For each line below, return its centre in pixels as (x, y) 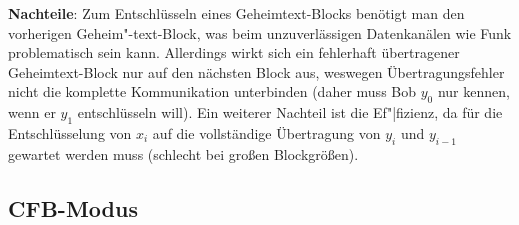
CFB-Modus (73, 207)
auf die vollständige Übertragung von (266, 132)
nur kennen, (473, 91)
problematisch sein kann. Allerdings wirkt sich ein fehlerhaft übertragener (234, 52)
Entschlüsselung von (70, 132)
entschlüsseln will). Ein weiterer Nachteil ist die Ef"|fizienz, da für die (290, 112)
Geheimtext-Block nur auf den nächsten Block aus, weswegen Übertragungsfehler (256, 71)
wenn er (32, 112)
